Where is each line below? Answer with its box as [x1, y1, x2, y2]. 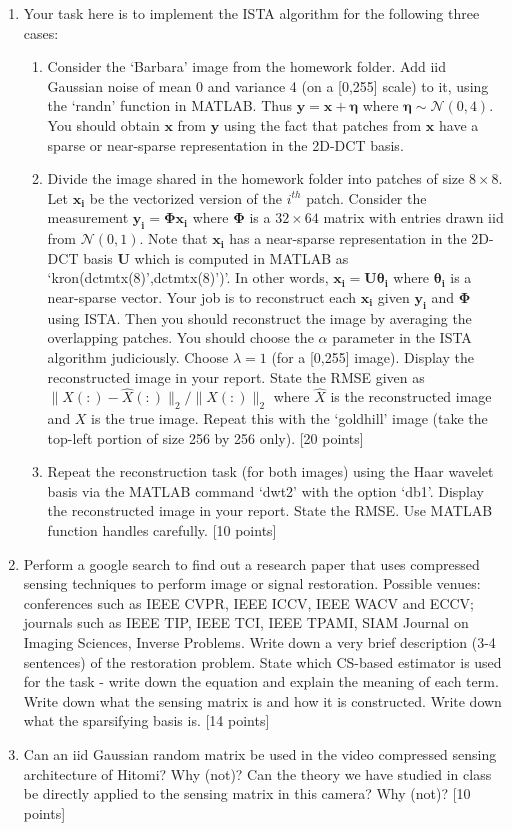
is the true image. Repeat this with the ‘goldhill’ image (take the [91, 408, 488, 429]
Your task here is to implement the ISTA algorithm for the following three [23, 3, 480, 23]
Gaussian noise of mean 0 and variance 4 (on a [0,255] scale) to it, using [47, 75, 489, 96]
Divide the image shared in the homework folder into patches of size [47, 168, 465, 189]
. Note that [139, 228, 208, 249]
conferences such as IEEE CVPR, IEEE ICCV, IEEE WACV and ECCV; [23, 592, 475, 613]
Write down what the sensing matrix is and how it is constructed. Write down [23, 690, 502, 711]
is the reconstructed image [330, 386, 492, 407]
